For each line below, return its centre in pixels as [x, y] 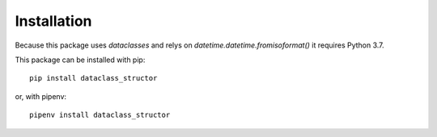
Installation [53, 21]
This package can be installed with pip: [80, 60]
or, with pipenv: [41, 96]
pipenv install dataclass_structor [100, 115]
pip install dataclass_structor [93, 78]
